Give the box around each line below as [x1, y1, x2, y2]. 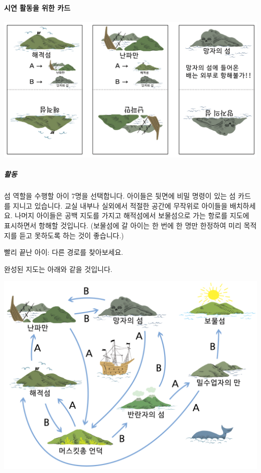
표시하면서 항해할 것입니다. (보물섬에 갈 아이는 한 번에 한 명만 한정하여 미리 [4, 220, 241, 230]
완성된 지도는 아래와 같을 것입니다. [4, 263, 112, 274]
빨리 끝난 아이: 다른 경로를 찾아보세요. [4, 247, 123, 257]
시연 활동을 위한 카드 [4, 2, 71, 13]
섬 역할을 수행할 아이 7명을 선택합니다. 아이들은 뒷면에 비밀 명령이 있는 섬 [4, 191, 236, 201]
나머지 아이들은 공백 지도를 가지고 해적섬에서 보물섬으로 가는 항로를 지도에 [15, 210, 249, 221]
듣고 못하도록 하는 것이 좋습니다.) [19, 230, 124, 240]
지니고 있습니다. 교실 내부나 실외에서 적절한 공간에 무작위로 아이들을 [13, 200, 228, 211]
